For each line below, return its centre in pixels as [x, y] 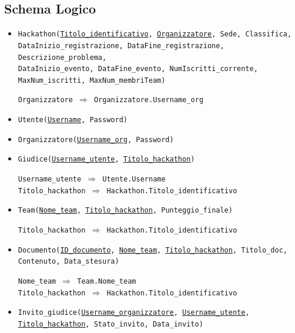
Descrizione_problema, [62, 57]
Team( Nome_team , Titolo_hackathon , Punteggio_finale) [125, 211]
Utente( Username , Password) [73, 120]
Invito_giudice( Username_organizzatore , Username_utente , [134, 313]
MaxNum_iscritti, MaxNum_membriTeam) [92, 80]
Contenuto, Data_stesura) [68, 262]
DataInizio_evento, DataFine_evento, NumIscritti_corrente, [138, 69]
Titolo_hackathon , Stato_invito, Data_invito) [110, 324]
